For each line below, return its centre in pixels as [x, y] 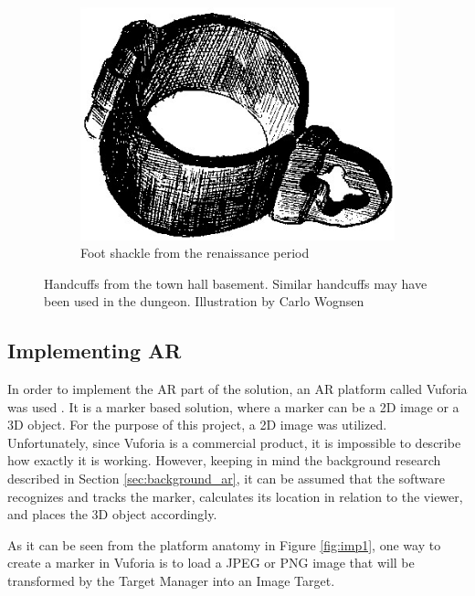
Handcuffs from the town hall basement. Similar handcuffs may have [236, 283]
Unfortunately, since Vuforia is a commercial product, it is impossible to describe [234, 442]
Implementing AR [95, 351]
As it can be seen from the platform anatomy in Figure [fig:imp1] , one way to [224, 544]
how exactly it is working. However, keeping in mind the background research [224, 460]
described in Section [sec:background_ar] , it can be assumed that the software [226, 479]
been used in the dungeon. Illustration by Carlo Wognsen [204, 301]
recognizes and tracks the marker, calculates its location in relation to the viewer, [235, 496]
